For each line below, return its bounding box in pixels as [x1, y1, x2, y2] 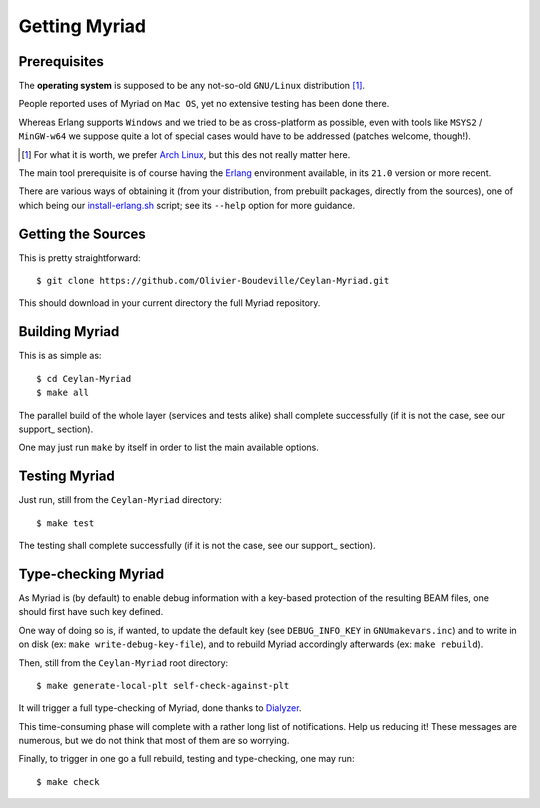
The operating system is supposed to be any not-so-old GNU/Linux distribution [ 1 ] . [18, 80, 365, 92]
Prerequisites [18, 53, 104, 70]
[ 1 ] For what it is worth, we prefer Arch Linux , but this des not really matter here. [21, 148, 351, 160]
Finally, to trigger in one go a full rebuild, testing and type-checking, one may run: [18, 753, 355, 765]
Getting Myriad [18, 15, 147, 37]
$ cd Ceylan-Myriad [36, 373, 132, 384]
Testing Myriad [18, 468, 115, 485]
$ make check [36, 776, 100, 787]
